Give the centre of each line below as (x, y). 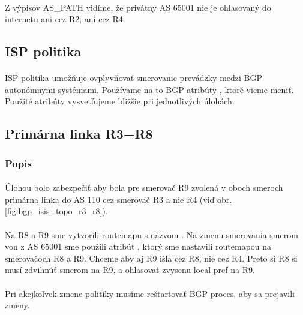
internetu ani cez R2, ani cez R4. (65, 19)
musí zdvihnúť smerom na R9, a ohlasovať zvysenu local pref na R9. (130, 270)
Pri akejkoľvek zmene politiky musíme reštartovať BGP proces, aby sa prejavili (150, 293)
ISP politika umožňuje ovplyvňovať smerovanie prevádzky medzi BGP (134, 78)
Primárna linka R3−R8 (79, 133)
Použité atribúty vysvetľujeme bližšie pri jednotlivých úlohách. (120, 101)
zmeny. (17, 305)
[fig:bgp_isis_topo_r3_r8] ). (56, 211)
